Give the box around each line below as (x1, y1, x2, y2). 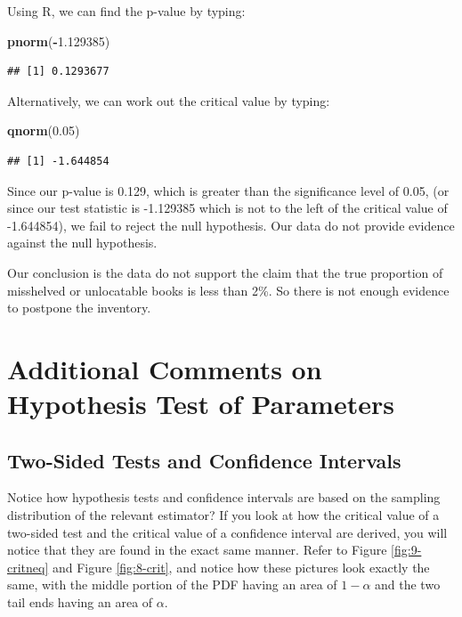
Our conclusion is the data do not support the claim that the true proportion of (7, 263, 443, 281)
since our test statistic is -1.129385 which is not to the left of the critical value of (7, 199, 448, 217)
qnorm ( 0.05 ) (7, 121, 80, 140)
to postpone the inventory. (7, 298, 151, 317)
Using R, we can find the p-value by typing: (7, 2, 246, 20)
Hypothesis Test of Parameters (7, 386, 394, 422)
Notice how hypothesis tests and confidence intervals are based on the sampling (7, 488, 441, 507)
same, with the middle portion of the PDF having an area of (7, 575, 337, 594)
